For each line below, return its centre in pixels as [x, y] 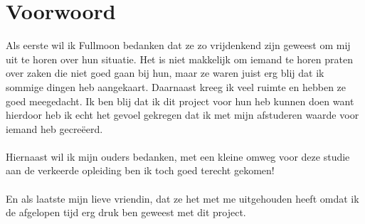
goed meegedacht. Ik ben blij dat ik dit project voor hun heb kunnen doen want [180, 101]
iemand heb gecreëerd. [54, 128]
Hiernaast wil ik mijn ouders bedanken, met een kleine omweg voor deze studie [178, 156]
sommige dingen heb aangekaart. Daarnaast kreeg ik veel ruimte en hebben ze [176, 86]
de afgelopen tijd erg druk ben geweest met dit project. [126, 212]
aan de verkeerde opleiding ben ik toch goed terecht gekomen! [140, 170]
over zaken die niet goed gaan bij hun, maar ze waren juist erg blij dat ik [165, 73]
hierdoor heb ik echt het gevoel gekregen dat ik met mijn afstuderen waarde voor [182, 115]
